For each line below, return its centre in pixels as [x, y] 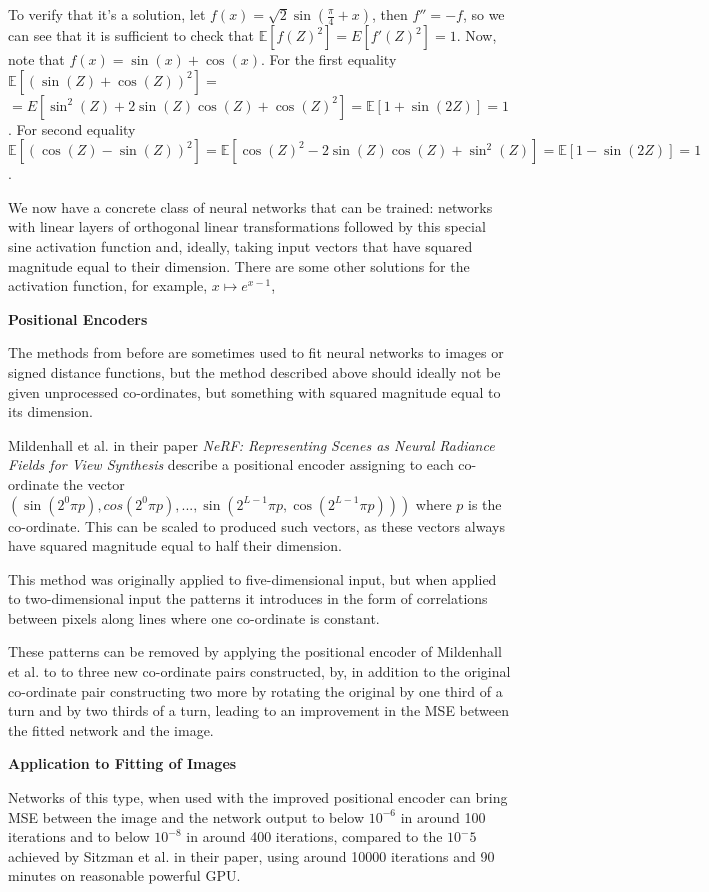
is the [485, 503]
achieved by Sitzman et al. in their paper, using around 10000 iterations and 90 [251, 855]
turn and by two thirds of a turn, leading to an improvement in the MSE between [258, 710]
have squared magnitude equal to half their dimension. [175, 545]
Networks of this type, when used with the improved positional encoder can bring [258, 797]
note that [36, 59]
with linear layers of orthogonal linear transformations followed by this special [247, 226]
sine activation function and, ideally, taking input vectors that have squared [240, 245]
